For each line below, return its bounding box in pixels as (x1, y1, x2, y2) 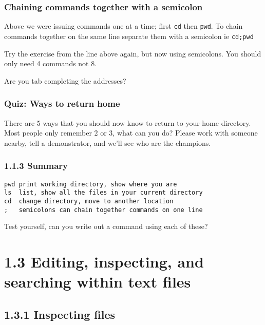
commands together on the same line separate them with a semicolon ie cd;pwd (4, 30, 254, 41)
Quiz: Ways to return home (4, 97, 120, 110)
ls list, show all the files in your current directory (4, 189, 203, 197)
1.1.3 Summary (4, 159, 68, 172)
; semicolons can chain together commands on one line (4, 206, 203, 214)
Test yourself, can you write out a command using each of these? (4, 221, 208, 232)
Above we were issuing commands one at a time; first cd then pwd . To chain (4, 21, 243, 31)
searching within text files (4, 271, 191, 292)
